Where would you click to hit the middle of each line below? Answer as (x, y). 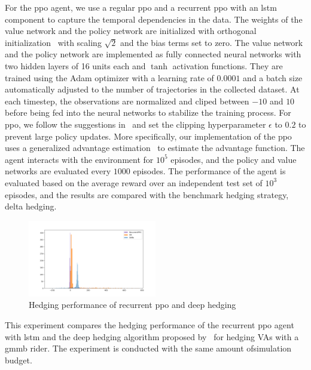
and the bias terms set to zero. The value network (212, 42)
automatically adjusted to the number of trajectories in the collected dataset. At (152, 89)
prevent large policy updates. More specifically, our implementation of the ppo (148, 136)
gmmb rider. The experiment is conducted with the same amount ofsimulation (148, 348)
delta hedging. (31, 206)
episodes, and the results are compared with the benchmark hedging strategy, (147, 194)
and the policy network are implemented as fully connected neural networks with (153, 54)
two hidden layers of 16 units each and (75, 65)
